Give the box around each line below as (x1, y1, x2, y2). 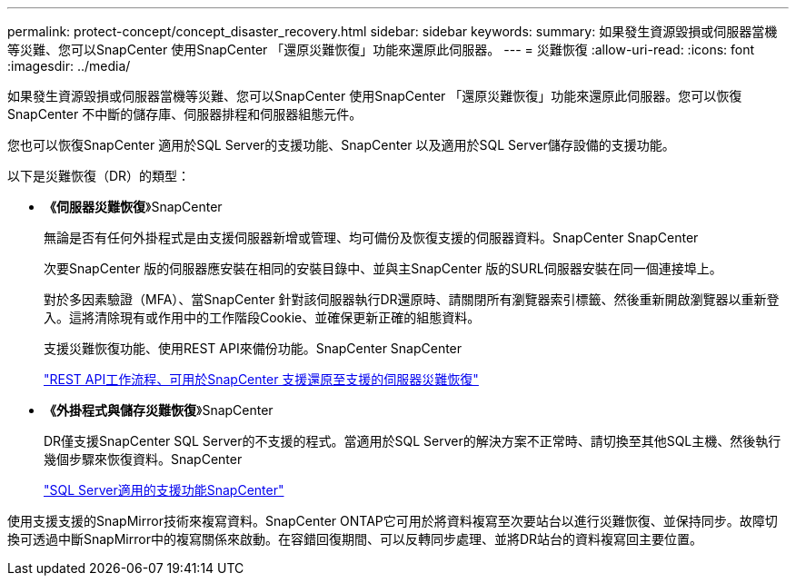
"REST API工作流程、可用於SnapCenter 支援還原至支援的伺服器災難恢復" (44, 371, 479, 387)
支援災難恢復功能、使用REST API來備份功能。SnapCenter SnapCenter (44, 341, 463, 356)
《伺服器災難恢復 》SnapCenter (44, 199, 223, 214)
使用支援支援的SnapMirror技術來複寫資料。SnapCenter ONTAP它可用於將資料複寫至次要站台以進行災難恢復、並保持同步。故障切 (7, 513, 778, 529)
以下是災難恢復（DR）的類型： (7, 168, 191, 183)
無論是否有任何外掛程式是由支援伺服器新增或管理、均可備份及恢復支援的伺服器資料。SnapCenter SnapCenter (44, 230, 699, 245)
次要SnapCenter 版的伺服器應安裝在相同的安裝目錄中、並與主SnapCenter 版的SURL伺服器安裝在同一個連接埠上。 (44, 261, 722, 276)
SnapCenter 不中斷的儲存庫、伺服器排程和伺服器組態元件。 (7, 106, 363, 122)
